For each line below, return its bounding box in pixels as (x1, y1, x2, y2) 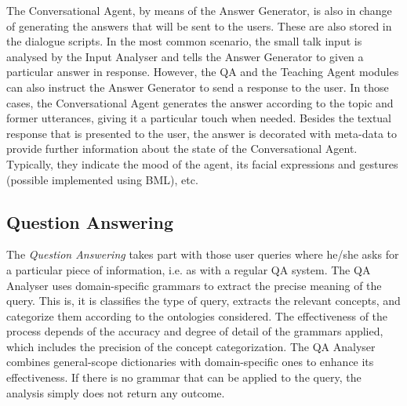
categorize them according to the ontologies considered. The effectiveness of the (6, 307, 388, 324)
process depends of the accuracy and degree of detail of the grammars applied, (6, 323, 383, 339)
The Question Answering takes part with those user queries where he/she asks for (6, 246, 399, 263)
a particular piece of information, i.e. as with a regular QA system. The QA (6, 261, 371, 277)
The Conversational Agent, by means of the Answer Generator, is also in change (6, 2, 392, 18)
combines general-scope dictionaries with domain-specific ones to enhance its (6, 353, 374, 370)
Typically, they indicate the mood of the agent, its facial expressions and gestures (6, 155, 398, 172)
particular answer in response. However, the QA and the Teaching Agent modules (6, 63, 399, 80)
